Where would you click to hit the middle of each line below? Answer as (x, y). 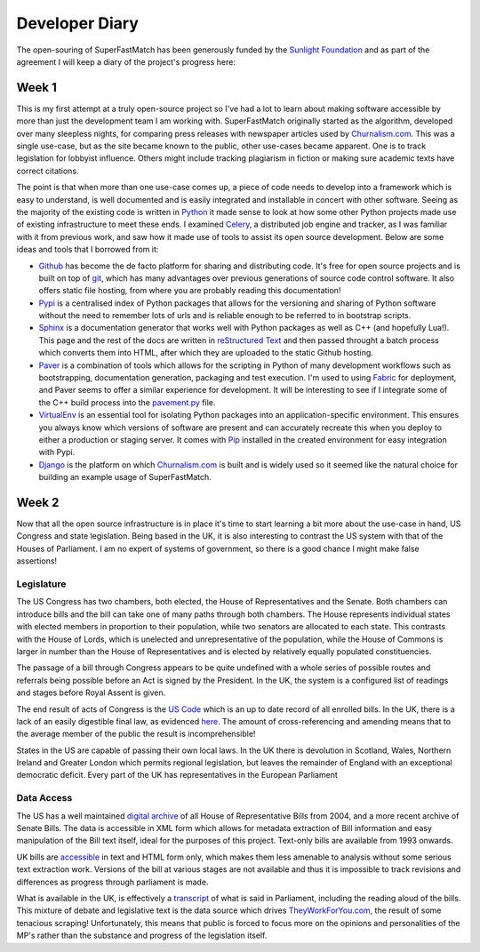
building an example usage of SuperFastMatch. (125, 477)
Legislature (41, 584)
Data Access (44, 798)
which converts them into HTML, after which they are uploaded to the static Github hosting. (206, 353)
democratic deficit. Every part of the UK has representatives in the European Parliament (177, 775)
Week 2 (38, 502)
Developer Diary (78, 23)
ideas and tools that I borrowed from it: (88, 250)
